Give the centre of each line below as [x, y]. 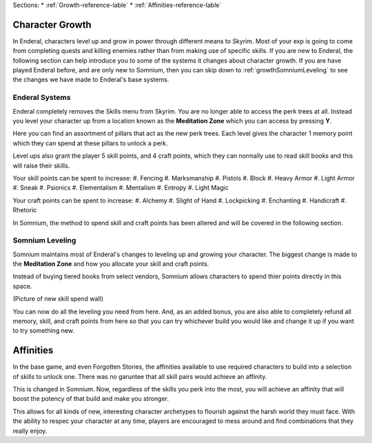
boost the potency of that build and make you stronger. [91, 399]
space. [22, 286]
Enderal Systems [42, 98]
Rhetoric [25, 210]
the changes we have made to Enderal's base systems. [91, 80]
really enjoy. [30, 431]
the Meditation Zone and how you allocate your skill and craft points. [111, 264]
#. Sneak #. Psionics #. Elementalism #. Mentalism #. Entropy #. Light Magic [121, 188]
